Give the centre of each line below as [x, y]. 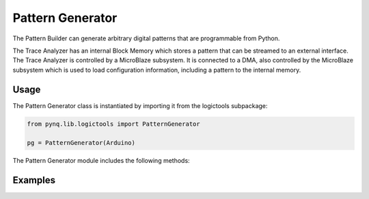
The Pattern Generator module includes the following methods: [101, 161]
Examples [34, 180]
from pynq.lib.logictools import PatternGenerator [114, 124]
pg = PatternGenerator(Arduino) [81, 143]
